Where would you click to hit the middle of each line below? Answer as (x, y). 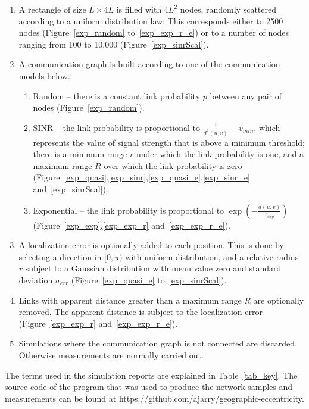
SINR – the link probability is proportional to (117, 127)
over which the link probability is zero (173, 165)
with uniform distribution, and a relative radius (212, 256)
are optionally (279, 300)
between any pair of (246, 96)
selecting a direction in (60, 256)
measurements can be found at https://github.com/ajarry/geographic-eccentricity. (154, 398)
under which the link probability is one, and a (220, 154)
